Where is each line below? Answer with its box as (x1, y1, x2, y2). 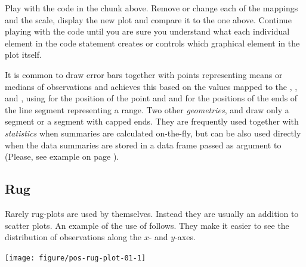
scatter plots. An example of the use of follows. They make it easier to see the (5, 219, 289, 231)
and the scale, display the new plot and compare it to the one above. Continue (5, 13, 292, 26)
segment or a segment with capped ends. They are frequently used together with (5, 115, 299, 128)
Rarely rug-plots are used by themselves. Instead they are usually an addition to (5, 207, 299, 219)
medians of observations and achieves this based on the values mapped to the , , (5, 80, 298, 92)
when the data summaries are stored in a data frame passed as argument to (5, 138, 282, 151)
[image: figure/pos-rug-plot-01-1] (5, 253, 146, 262)
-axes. (175, 231, 196, 243)
